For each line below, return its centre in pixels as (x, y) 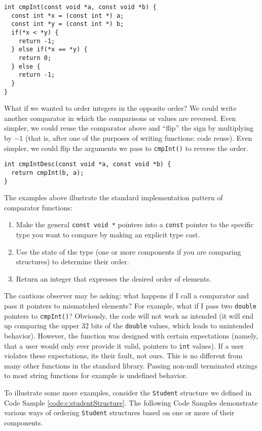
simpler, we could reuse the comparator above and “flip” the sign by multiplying (129, 128)
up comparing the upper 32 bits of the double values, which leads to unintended (129, 326)
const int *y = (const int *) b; (68, 24)
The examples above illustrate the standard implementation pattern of (114, 197)
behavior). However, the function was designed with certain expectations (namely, (131, 335)
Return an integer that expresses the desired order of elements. (114, 278)
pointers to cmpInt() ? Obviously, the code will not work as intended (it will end (129, 315)
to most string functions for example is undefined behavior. (96, 375)
